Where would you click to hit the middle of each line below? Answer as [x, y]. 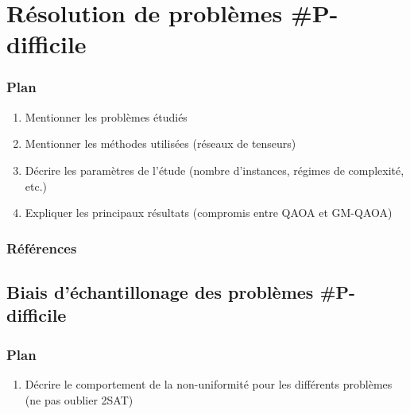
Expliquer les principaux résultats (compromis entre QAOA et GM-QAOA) [209, 213]
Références [42, 248]
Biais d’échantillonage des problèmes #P [178, 291]
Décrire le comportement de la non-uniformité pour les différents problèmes [209, 383]
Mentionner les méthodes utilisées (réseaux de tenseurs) [161, 143]
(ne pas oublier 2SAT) [79, 399]
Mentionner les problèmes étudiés [106, 116]
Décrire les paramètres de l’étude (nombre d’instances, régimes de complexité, [215, 170]
